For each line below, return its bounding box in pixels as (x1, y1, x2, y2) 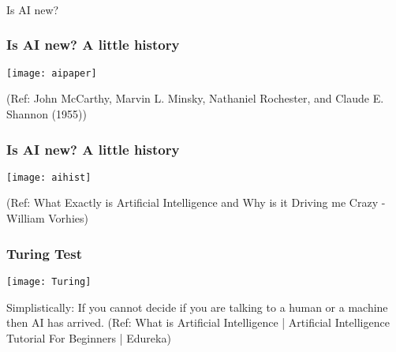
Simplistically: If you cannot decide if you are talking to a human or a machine (6, 298, 388, 315)
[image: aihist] (6, 171, 92, 183)
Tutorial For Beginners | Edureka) (6, 329, 171, 346)
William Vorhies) (6, 210, 88, 227)
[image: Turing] (6, 275, 92, 287)
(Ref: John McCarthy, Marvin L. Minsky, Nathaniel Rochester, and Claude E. (6, 90, 384, 107)
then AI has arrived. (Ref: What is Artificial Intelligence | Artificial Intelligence (6, 314, 390, 331)
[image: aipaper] (6, 67, 97, 79)
